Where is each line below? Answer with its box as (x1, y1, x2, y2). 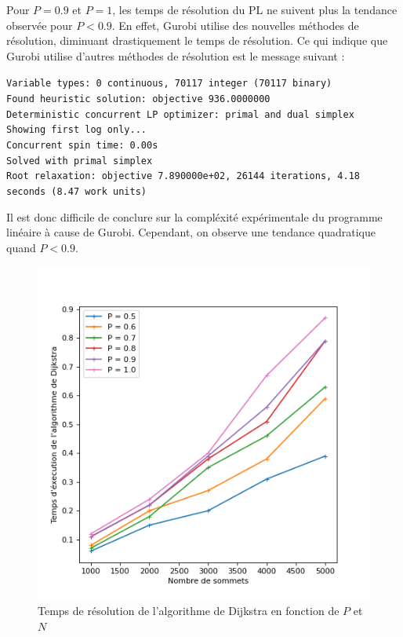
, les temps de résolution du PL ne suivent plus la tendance (112, 2, 398, 17)
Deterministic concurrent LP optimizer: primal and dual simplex (6, 108, 354, 120)
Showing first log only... (6, 124, 147, 136)
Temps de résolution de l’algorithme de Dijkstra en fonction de (38, 602, 339, 618)
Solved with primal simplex (6, 155, 153, 167)
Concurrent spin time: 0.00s (6, 140, 158, 151)
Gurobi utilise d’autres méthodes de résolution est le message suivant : (6, 47, 345, 64)
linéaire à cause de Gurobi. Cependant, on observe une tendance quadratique (6, 224, 376, 240)
